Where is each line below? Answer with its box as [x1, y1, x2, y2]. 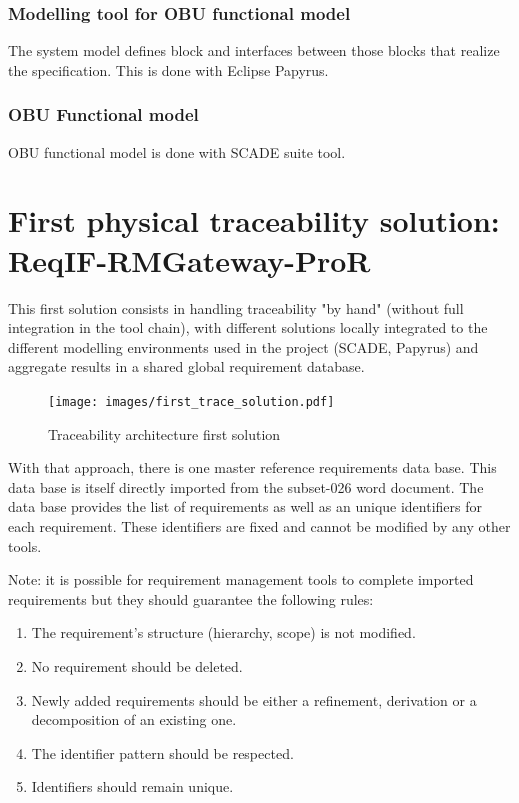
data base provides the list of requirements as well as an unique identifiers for [8, 496, 482, 517]
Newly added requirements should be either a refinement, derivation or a [31, 689, 477, 710]
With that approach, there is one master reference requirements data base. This [8, 457, 497, 478]
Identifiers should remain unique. [31, 776, 234, 797]
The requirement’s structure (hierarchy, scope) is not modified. [31, 622, 416, 643]
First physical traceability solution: [8, 200, 500, 241]
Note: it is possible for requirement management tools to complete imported [8, 569, 474, 590]
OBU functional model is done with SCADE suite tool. [8, 141, 346, 162]
